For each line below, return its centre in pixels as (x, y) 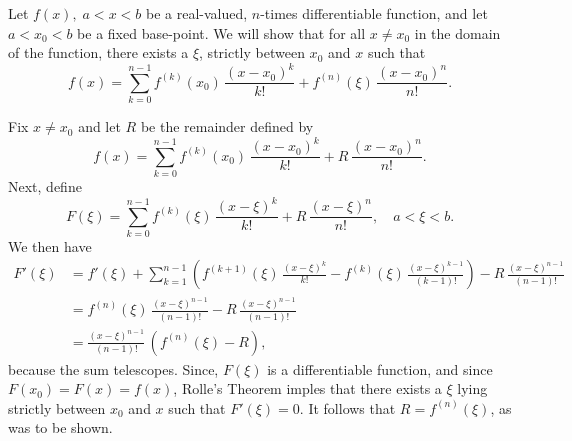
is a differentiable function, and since (380, 368)
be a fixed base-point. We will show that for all (221, 32)
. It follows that (347, 407)
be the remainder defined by (227, 126)
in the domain (457, 32)
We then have (50, 245)
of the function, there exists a (98, 52)
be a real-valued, (196, 13)
